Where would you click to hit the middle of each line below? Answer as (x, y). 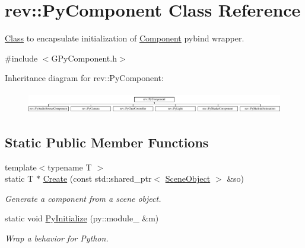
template (21, 167)
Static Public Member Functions (107, 142)
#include (21, 58)
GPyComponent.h (84, 58)
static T (19, 178)
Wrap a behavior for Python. (57, 238)
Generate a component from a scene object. (83, 198)
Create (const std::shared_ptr (97, 178)
